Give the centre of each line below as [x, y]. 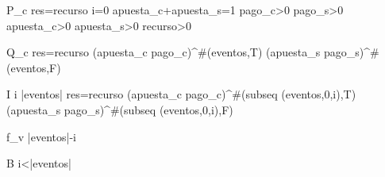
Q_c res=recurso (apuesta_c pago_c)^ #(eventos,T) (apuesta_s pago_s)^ [188, 52]
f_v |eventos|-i [41, 136]
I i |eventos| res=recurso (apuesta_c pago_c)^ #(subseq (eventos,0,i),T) [181, 94]
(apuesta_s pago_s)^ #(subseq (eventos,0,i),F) [120, 109]
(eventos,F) [34, 67]
